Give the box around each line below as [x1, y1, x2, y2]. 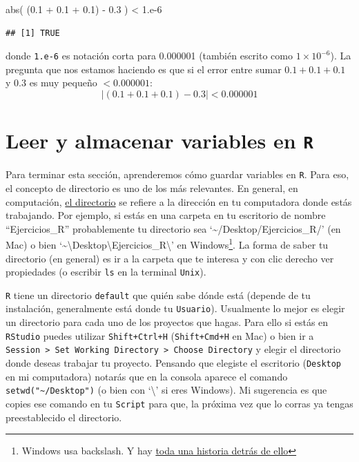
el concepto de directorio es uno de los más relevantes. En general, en [6, 180, 298, 195]
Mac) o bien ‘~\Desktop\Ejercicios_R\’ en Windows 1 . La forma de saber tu [6, 235, 329, 251]
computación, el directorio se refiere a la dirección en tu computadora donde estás [6, 194, 352, 209]
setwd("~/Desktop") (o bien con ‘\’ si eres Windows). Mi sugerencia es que [6, 383, 327, 397]
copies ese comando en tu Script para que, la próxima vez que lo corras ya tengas [6, 396, 353, 410]
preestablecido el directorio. [6, 410, 122, 424]
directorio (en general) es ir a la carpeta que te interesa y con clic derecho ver [6, 251, 334, 265]
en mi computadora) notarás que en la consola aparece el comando [6, 369, 288, 383]
